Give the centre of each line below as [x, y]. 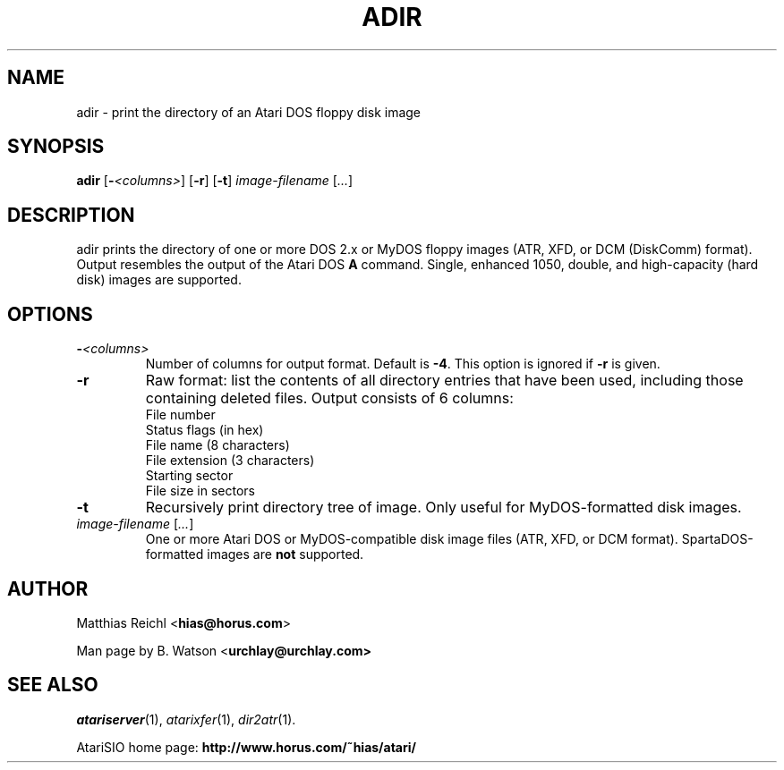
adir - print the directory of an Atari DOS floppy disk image [249, 112]
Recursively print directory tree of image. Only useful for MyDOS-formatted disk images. [443, 508]
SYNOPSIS [56, 147]
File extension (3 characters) [230, 461]
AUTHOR [48, 588]
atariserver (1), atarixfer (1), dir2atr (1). [186, 719]
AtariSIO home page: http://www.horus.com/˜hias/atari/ [246, 747]
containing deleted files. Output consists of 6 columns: [329, 398]
